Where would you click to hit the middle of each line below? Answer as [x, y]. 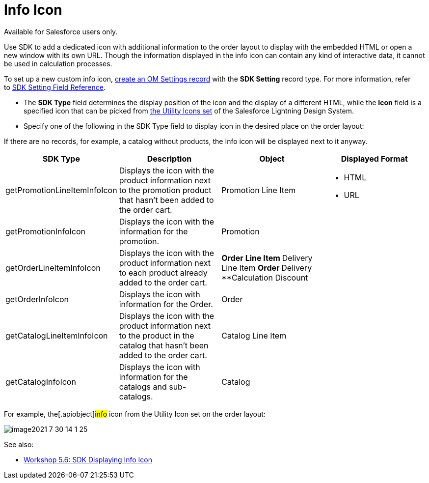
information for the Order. [166, 304]
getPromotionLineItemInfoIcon [61, 190]
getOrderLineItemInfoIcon [53, 268]
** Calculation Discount [265, 277]
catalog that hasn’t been [164, 345]
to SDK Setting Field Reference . [55, 87]
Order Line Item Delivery [267, 258]
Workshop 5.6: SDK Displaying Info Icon [88, 459]
